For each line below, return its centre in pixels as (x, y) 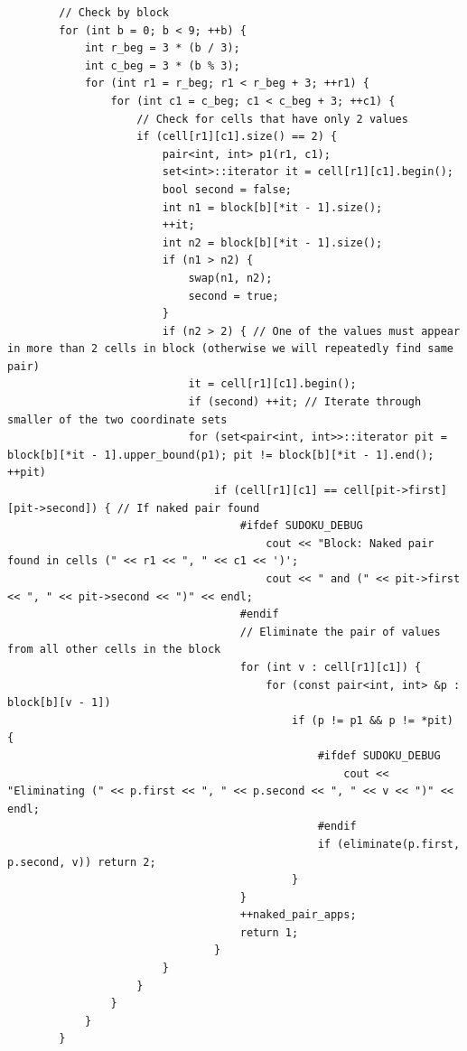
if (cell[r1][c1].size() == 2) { (237, 137)
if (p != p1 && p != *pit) (373, 720)
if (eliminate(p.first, (389, 844)
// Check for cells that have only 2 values (272, 119)
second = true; (233, 296)
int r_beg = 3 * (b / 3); (162, 48)
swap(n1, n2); (230, 278)
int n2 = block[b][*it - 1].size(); (272, 242)
